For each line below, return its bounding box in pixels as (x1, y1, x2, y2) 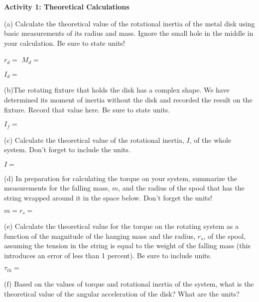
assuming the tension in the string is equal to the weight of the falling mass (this (4, 240, 251, 251)
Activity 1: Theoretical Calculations (4, 1, 129, 11)
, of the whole (189, 134, 232, 145)
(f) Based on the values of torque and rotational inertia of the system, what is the (4, 278, 254, 289)
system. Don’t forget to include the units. (4, 144, 130, 155)
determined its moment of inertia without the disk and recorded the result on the (4, 95, 253, 105)
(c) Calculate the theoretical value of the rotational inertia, (4, 134, 184, 145)
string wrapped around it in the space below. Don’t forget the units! (4, 193, 212, 203)
